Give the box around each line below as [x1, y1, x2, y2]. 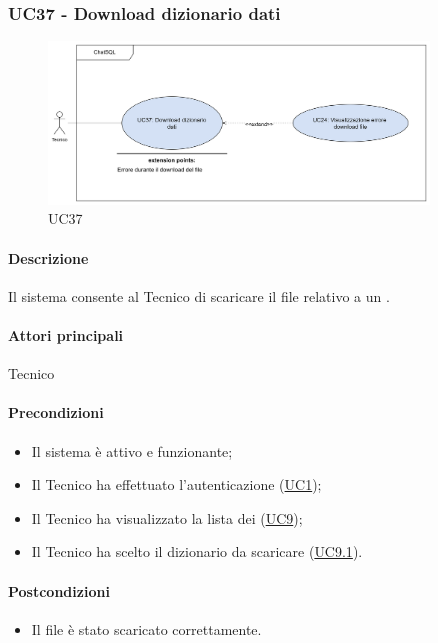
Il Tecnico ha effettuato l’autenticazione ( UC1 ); [31, 474, 322, 495]
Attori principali [8, 324, 124, 345]
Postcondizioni [8, 580, 110, 601]
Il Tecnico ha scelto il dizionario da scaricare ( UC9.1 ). [31, 541, 363, 562]
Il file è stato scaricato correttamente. [31, 618, 262, 639]
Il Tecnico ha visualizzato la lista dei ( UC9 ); [31, 507, 303, 528]
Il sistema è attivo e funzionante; [31, 440, 233, 461]
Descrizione [8, 247, 89, 268]
